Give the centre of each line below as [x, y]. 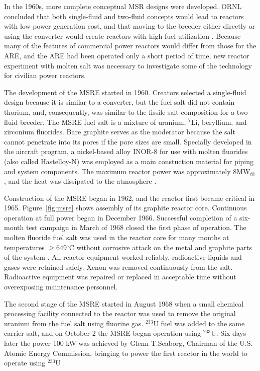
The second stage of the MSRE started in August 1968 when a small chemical [124, 303]
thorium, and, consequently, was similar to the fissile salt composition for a [119, 112]
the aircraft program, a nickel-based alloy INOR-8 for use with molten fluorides [126, 151]
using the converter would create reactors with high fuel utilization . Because [122, 35]
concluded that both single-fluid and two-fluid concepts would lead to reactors [124, 16]
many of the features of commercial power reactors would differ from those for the [130, 46]
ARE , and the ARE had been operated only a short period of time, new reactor [127, 55]
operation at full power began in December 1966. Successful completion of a [121, 217]
